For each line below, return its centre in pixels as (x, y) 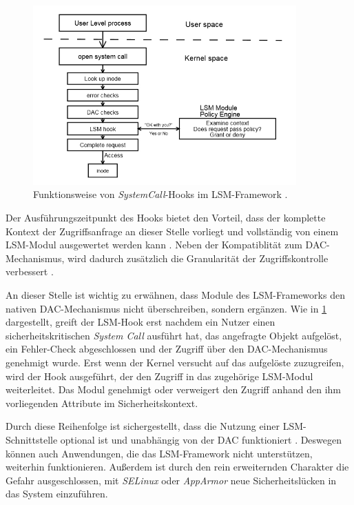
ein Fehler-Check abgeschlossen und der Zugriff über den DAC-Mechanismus (167, 349)
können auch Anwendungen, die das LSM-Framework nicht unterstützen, (159, 453)
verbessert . (30, 271)
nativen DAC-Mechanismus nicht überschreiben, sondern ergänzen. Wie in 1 (166, 308)
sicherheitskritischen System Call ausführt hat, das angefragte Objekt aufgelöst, (174, 335)
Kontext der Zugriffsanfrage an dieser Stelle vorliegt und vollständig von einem (172, 231)
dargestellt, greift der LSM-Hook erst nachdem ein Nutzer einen (140, 322)
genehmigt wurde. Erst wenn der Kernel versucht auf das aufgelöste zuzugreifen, (175, 362)
